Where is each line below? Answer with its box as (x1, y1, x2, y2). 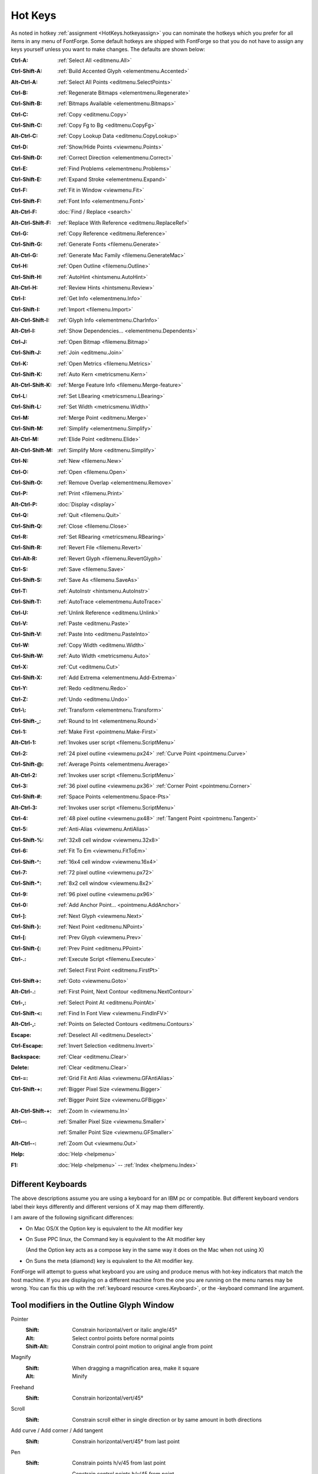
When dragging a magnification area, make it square (72, 1364, 200, 1371)
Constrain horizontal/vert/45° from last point (72, 1437, 180, 1445)
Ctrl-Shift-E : (11, 176, 42, 183)
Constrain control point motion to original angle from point (72, 1343, 213, 1350)
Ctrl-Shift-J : (11, 349, 42, 356)
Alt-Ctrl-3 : (11, 804, 38, 811)
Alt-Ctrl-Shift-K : (11, 381, 52, 389)
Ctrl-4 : (11, 815, 28, 822)
